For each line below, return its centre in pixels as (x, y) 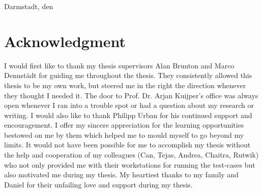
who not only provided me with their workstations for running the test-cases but (130, 164)
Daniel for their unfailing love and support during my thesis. (98, 184)
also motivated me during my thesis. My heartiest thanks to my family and (121, 175)
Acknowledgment (65, 41)
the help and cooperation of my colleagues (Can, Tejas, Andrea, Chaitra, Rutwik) (132, 155)
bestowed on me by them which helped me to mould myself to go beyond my (124, 134)
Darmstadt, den (29, 6)
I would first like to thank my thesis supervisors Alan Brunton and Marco (119, 65)
